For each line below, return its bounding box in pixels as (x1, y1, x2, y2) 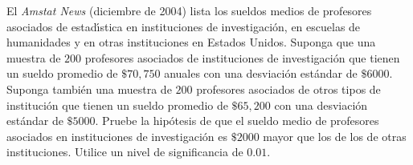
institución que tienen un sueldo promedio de (6, 96, 228, 113)
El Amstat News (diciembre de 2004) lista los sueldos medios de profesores (6, 2, 372, 18)
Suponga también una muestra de (6, 80, 172, 97)
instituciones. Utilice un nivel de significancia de (6, 143, 243, 160)
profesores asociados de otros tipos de (196, 80, 381, 97)
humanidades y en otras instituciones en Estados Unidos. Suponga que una (6, 34, 376, 50)
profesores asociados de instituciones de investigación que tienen (84, 49, 400, 66)
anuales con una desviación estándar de (164, 65, 358, 82)
